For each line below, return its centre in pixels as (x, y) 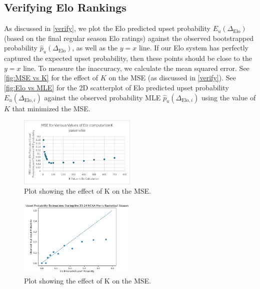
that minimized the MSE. (51, 108)
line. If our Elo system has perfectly (193, 48)
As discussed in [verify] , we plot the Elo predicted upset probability (107, 28)
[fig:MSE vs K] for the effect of (51, 78)
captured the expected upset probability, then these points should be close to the (128, 58)
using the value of (228, 97)
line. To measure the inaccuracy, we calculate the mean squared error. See (136, 68)
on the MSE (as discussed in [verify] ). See (172, 78)
